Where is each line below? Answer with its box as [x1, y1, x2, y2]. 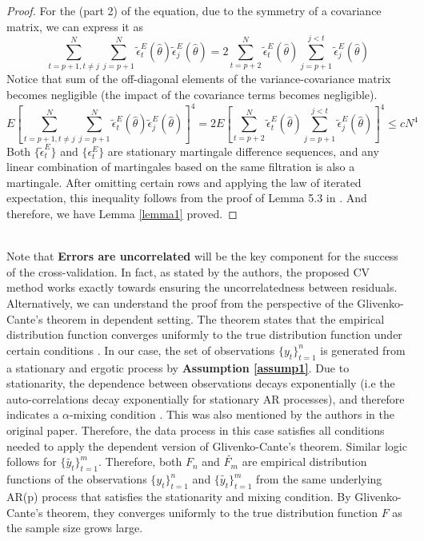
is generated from [320, 341, 406, 358]
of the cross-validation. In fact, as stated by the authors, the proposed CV [6, 263, 370, 280]
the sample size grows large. [6, 519, 143, 536]
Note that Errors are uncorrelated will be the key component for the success [6, 248, 398, 265]
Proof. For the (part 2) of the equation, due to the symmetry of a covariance [6, 2, 382, 18]
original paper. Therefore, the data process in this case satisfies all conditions [6, 421, 385, 438]
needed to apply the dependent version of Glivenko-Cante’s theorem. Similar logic [6, 437, 407, 454]
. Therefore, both [98, 453, 182, 470]
